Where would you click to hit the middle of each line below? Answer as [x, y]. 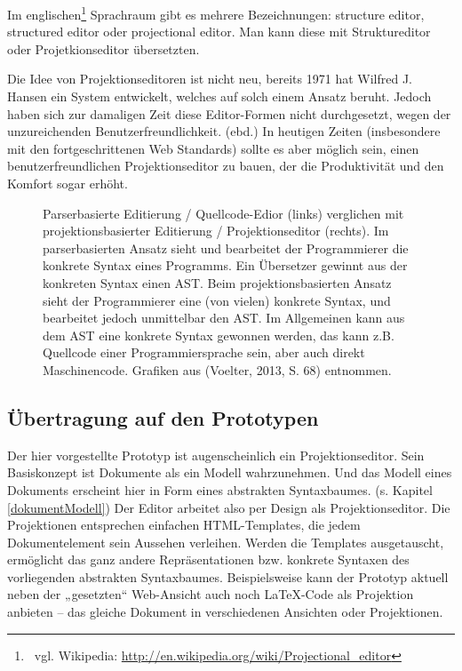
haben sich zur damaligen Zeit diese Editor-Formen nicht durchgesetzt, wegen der [229, 113]
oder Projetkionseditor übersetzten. [104, 48]
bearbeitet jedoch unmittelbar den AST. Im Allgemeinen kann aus [224, 318]
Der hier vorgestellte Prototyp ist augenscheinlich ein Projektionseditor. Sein [216, 455]
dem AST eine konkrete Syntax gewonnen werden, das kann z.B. [219, 335]
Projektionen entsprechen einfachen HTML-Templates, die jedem [184, 525]
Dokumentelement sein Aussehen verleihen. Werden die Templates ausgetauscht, [226, 542]
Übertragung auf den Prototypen [163, 417]
